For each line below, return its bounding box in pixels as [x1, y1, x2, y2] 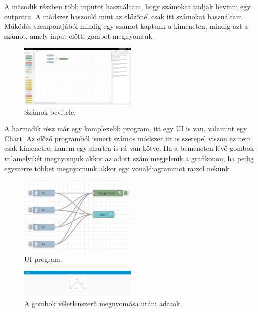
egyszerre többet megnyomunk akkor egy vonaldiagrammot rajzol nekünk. [4, 163, 231, 173]
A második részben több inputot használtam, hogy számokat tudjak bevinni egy [4, 1, 251, 11]
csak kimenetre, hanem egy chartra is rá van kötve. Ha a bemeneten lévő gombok [4, 143, 254, 153]
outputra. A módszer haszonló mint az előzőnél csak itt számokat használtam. [4, 11, 244, 21]
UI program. [24, 253, 62, 264]
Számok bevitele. [24, 106, 76, 117]
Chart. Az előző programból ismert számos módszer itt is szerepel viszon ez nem [4, 133, 251, 143]
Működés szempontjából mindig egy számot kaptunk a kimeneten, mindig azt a [4, 21, 248, 31]
